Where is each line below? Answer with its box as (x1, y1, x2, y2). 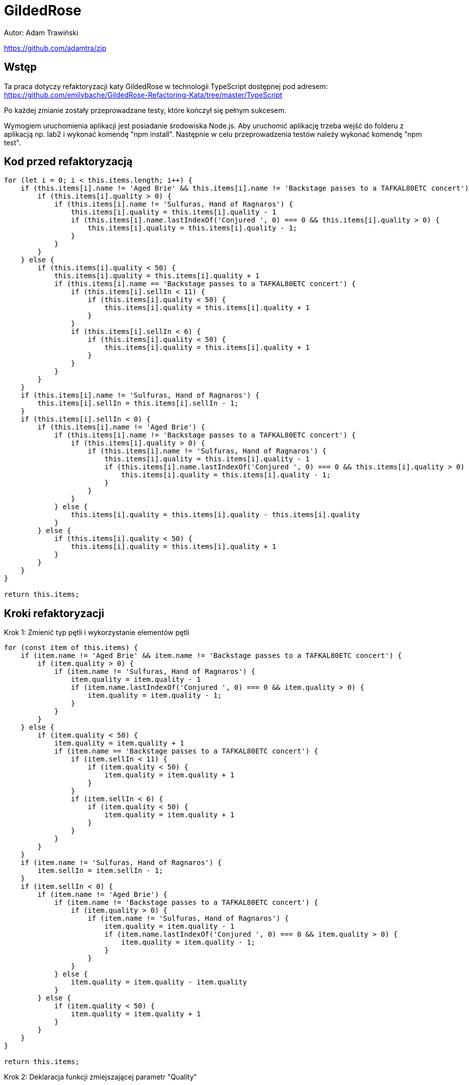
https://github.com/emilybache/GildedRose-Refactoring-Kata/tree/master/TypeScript (4, 90, 283, 99)
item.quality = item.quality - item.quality (71, 978, 247, 986)
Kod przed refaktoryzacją (4, 155, 133, 168)
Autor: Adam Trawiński (4, 28, 78, 37)
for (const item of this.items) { (4, 644, 138, 652)
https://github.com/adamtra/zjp (4, 43, 106, 52)
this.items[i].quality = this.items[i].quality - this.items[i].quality (71, 511, 360, 519)
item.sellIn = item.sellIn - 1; (37, 867, 163, 875)
